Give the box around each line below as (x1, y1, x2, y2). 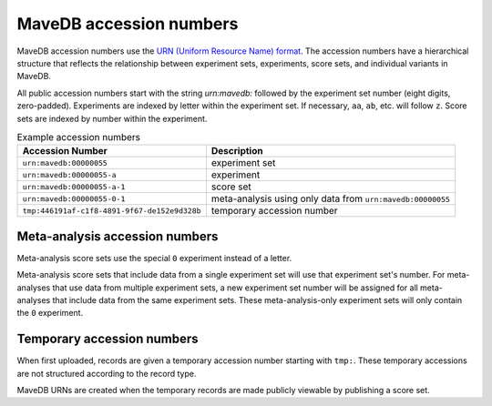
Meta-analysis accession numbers (16, 228, 219, 244)
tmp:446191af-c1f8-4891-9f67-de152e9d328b (22, 206, 201, 216)
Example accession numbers (16, 131, 141, 144)
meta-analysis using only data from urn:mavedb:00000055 (210, 192, 451, 205)
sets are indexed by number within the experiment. (16, 113, 208, 124)
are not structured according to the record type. (16, 368, 197, 379)
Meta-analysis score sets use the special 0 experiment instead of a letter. (16, 252, 292, 263)
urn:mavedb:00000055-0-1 (22, 194, 126, 204)
